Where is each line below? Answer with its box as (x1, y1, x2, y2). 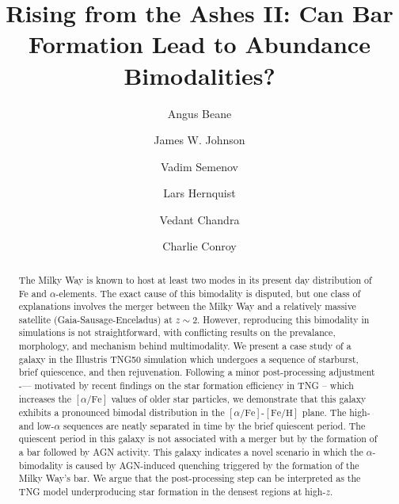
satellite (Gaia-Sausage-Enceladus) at (18, 312, 173, 326)
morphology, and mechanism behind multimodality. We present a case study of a (18, 339, 351, 353)
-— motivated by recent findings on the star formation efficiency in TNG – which (18, 379, 354, 392)
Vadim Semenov (161, 158, 238, 174)
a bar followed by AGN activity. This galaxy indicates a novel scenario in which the (18, 445, 363, 459)
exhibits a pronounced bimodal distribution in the (18, 405, 225, 418)
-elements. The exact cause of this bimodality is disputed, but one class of (55, 286, 361, 300)
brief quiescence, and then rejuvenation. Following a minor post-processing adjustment (18, 365, 375, 379)
